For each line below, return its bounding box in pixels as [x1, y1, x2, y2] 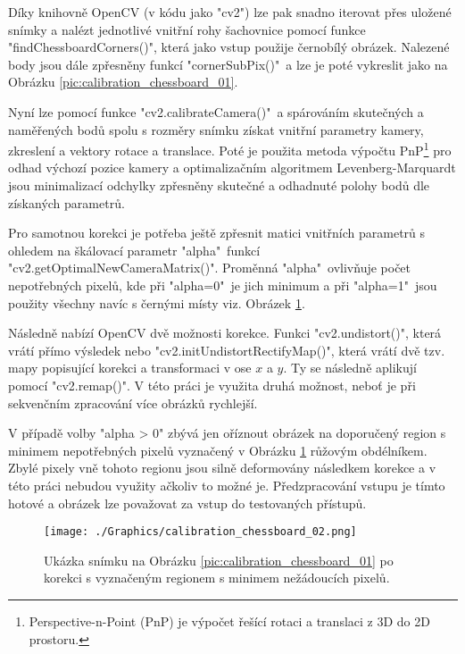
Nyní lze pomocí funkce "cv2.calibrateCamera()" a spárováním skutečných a [8, 102, 424, 121]
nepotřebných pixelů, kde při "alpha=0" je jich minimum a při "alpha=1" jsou [8, 275, 437, 294]
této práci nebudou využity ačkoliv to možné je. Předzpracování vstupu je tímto [8, 475, 445, 494]
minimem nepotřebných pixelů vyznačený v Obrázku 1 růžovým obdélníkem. [8, 440, 428, 459]
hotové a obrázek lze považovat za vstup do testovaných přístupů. [8, 493, 367, 512]
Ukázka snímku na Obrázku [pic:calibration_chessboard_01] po [44, 550, 394, 569]
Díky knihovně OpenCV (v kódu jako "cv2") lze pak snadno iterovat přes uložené [8, 3, 452, 21]
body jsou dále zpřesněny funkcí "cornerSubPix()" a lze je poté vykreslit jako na [8, 54, 448, 73]
